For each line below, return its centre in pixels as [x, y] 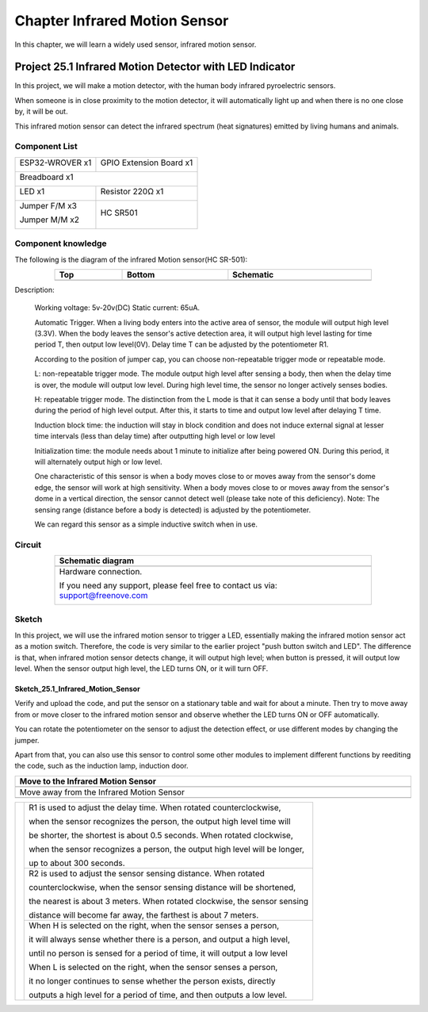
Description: [34, 289]
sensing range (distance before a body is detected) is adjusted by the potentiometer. [173, 510]
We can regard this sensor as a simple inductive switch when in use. [146, 524]
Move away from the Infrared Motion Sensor [102, 792]
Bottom [141, 274]
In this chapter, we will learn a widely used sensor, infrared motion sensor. [136, 44]
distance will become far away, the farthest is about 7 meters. [144, 914]
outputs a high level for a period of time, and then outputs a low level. [158, 995]
